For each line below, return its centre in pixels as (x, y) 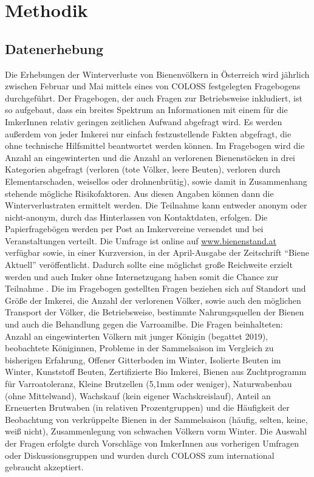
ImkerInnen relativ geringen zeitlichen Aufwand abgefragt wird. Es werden (144, 121)
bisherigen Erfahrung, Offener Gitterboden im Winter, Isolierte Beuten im (143, 359)
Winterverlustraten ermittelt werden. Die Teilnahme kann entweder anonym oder (156, 205)
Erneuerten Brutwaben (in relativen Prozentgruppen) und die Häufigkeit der (147, 407)
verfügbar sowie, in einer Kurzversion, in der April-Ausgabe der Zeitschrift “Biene (157, 252)
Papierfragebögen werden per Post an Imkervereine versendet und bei (134, 229)
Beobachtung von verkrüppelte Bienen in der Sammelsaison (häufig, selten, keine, (156, 419)
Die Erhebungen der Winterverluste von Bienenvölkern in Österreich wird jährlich (157, 74)
